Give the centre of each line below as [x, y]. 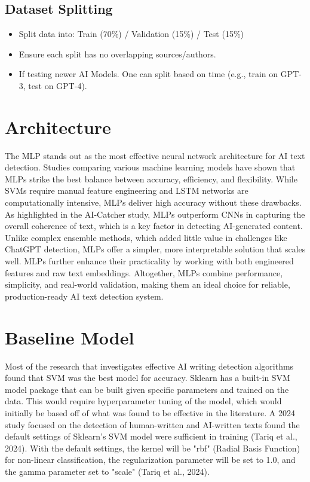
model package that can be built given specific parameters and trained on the [147, 389]
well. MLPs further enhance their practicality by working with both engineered [149, 261]
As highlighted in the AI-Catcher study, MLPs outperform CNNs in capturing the [155, 214]
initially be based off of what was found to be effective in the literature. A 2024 [150, 412]
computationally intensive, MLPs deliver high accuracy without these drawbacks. [153, 202]
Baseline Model [70, 337]
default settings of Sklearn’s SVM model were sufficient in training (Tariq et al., [151, 436]
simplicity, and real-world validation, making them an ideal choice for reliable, [148, 284]
